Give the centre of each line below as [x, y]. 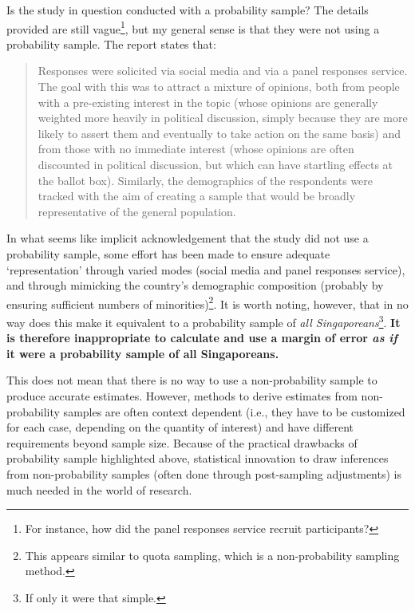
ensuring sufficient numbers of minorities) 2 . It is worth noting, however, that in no [207, 302]
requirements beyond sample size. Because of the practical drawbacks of [182, 442]
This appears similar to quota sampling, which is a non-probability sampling [212, 555]
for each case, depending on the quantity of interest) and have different [180, 427]
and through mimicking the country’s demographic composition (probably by [195, 285]
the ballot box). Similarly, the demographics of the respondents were [206, 180]
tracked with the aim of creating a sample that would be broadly [197, 196]
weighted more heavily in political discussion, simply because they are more [223, 118]
